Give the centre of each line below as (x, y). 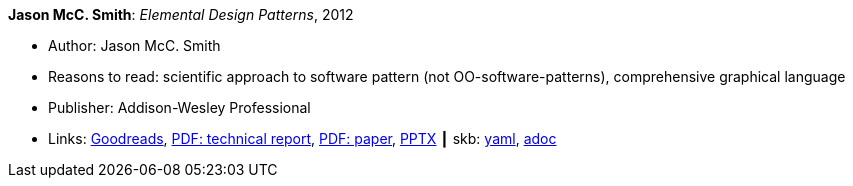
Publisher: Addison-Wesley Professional (179, 107)
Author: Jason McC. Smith (134, 45)
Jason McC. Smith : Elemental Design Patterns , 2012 (181, 14)
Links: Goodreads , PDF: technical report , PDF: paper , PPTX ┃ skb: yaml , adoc (302, 138)
